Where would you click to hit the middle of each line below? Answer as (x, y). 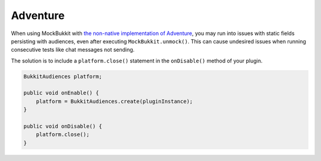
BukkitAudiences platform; (63, 76)
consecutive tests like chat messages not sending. (73, 50)
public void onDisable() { (63, 127)
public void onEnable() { (61, 93)
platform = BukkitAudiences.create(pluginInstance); (114, 101)
